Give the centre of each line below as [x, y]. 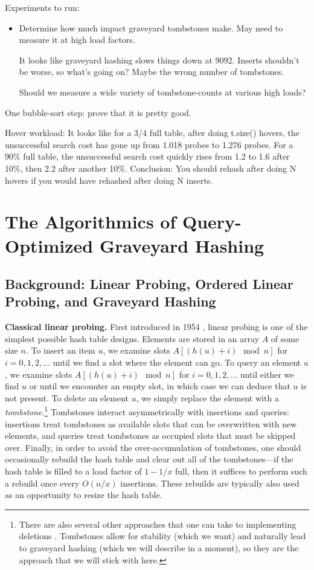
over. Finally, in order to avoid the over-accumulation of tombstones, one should [153, 447]
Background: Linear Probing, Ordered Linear [149, 284]
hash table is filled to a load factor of [73, 471]
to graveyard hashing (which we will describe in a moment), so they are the [159, 548]
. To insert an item [60, 350]
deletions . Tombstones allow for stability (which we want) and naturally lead [162, 536]
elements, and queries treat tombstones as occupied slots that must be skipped [150, 436]
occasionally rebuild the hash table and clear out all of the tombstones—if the [149, 459]
